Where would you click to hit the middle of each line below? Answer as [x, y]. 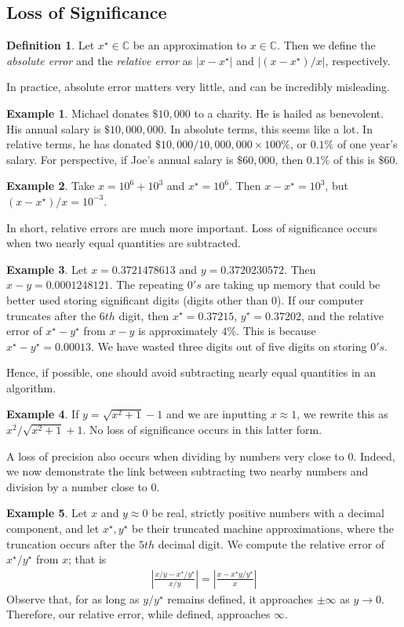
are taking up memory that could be [293, 284]
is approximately [178, 331]
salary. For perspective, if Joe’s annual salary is [120, 159]
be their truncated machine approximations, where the [263, 529]
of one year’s [367, 144]
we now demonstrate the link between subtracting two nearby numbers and [187, 471]
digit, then [144, 315]
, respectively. [358, 60]
